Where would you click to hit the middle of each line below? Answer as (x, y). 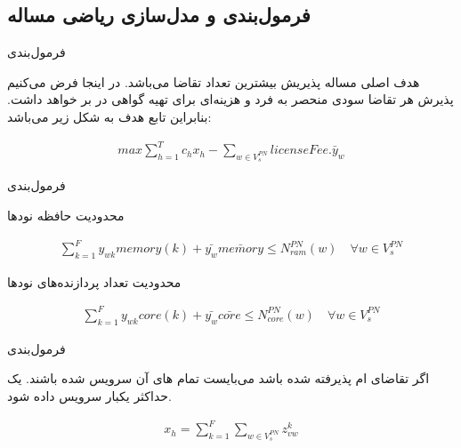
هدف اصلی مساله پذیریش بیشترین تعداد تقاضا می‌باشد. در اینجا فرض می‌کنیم (214, 81)
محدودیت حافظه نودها (66, 215)
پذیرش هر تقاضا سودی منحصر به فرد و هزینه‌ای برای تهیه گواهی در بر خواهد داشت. (230, 99)
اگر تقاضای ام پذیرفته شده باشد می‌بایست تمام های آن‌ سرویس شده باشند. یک (218, 378)
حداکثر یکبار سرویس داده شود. (89, 395)
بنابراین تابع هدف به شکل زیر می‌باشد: (109, 116)
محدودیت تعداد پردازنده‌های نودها (94, 281)
